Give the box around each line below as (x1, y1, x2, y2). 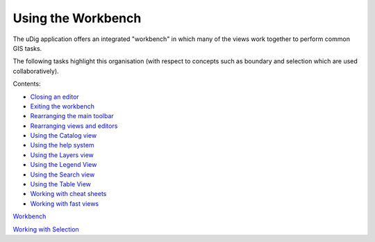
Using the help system (30, 141, 94, 150)
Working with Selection (12, 225, 79, 233)
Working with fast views (30, 199, 99, 208)
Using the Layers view (30, 150, 94, 159)
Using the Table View (30, 180, 92, 188)
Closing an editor (30, 92, 79, 101)
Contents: (12, 80, 41, 88)
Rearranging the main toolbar (30, 112, 114, 120)
